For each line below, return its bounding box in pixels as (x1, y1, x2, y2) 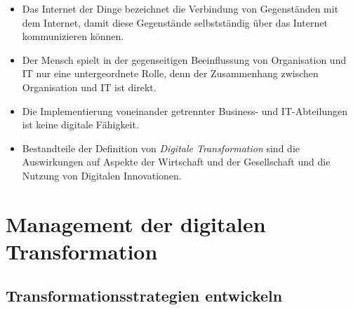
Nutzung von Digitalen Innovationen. (22, 168, 182, 182)
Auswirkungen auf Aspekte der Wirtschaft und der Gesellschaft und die (22, 154, 331, 169)
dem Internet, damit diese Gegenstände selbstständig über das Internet (22, 15, 328, 29)
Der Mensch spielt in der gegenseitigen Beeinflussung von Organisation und (22, 52, 347, 67)
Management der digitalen (6, 209, 266, 238)
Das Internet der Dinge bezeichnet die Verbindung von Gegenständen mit (22, 1, 339, 15)
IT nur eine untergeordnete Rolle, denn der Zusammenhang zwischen (22, 66, 319, 81)
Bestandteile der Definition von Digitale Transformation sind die (22, 140, 300, 155)
